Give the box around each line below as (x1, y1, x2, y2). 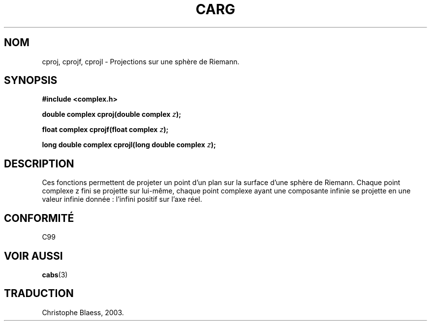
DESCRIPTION (4, 157, 74, 170)
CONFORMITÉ (4, 212, 74, 224)
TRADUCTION (4, 287, 74, 300)
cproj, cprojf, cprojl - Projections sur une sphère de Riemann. (42, 57, 240, 66)
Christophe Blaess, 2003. (42, 308, 124, 317)
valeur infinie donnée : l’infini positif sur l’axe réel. (42, 195, 202, 204)
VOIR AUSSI (4, 249, 63, 262)
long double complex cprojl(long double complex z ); (42, 140, 216, 149)
